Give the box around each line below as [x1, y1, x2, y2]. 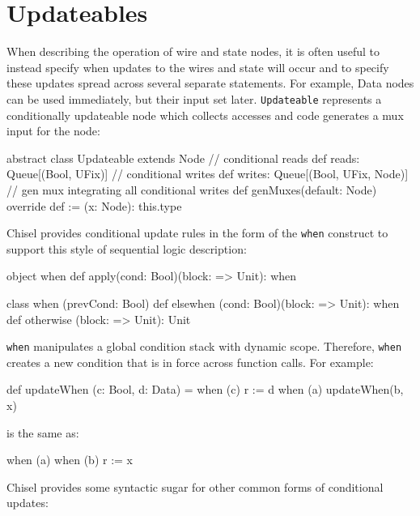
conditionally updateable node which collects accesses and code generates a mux [6, 106, 404, 123]
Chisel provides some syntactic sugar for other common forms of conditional [6, 478, 384, 495]
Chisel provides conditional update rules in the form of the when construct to [6, 224, 388, 241]
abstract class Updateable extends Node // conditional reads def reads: [6, 149, 360, 166]
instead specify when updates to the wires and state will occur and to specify [6, 58, 389, 75]
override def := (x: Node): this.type [6, 197, 182, 214]
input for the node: [6, 122, 100, 139]
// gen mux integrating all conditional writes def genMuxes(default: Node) [6, 181, 377, 198]
